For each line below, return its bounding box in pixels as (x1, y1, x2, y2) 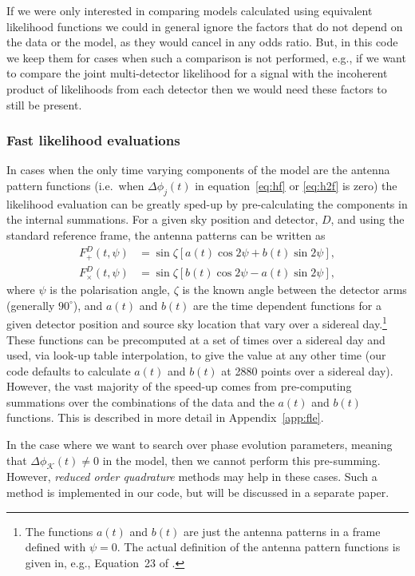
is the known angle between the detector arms (182, 281, 407, 298)
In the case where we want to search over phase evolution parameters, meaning (6, 436, 393, 453)
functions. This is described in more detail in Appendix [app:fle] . (6, 409, 324, 426)
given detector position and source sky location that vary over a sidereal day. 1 (6, 313, 387, 332)
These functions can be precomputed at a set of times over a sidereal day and (6, 331, 385, 348)
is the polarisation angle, (49, 281, 170, 298)
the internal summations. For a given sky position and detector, (6, 211, 318, 228)
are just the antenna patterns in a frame (183, 522, 381, 539)
